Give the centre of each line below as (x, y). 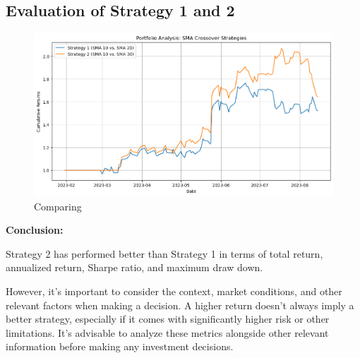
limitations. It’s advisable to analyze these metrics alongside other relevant (167, 332)
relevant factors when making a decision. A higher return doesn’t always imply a (180, 305)
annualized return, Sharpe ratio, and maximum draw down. (134, 267)
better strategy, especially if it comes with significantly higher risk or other (168, 319)
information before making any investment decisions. (120, 346)
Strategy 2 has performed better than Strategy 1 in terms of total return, (164, 253)
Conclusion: (35, 230)
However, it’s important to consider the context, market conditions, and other (174, 291)
